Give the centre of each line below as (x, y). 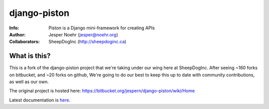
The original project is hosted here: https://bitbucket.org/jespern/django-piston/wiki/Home (102, 91)
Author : (17, 34)
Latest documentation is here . (40, 100)
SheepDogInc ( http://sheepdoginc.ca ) (87, 42)
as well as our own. (29, 82)
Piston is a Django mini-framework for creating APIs (102, 28)
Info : (14, 28)
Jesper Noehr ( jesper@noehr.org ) (83, 34)
